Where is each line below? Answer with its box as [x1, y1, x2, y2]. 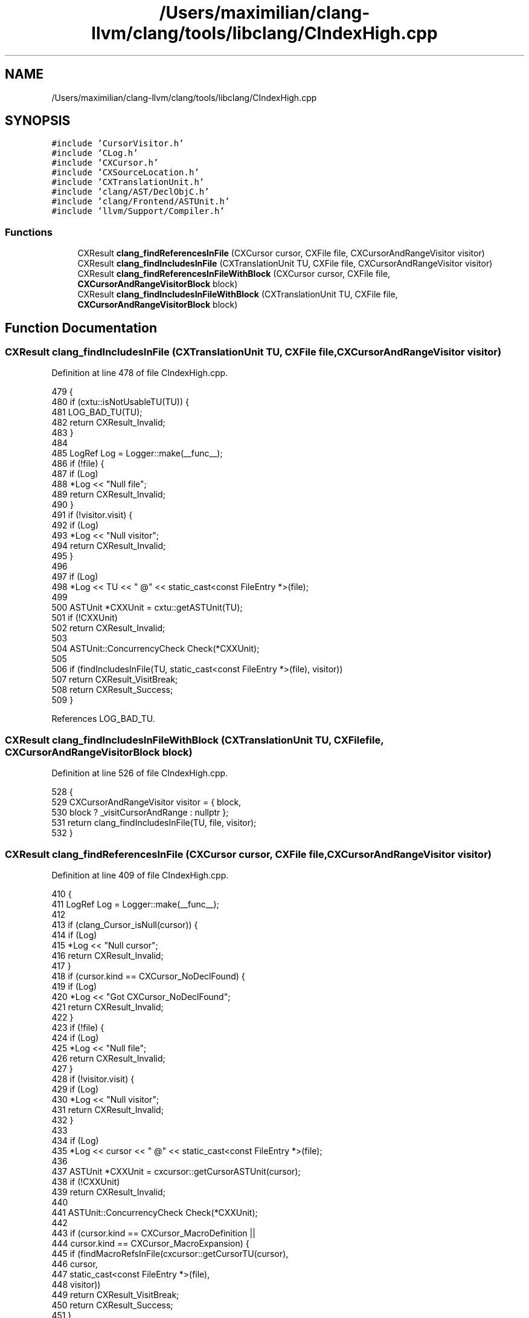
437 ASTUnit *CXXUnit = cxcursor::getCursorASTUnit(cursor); [51, 1166, 301, 1177]
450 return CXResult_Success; [51, 1299, 173, 1310]
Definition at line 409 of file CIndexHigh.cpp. [51, 869, 229, 880]
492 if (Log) [51, 520, 99, 531]
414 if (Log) [51, 929, 97, 940]
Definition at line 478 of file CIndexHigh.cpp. [51, 368, 228, 378]
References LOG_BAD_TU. [51, 713, 155, 724]
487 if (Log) [51, 469, 98, 479]
